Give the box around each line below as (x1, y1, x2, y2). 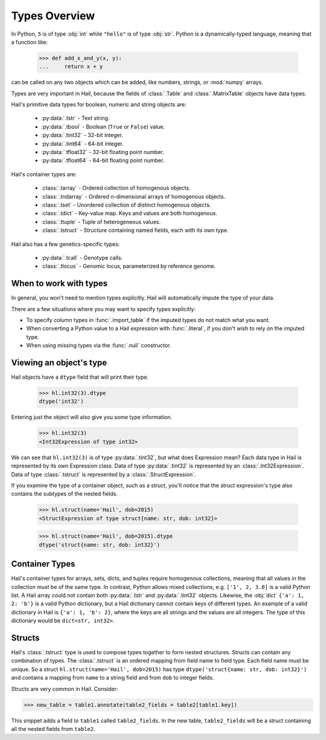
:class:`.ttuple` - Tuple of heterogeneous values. (41, 218, 161, 225)
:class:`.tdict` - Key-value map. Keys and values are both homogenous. (41, 210, 217, 217)
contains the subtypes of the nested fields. (11, 490, 118, 498)
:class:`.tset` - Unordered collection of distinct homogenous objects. (41, 201, 211, 208)
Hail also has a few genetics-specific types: (11, 240, 120, 248)
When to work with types (11, 278, 108, 289)
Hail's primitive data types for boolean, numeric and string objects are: (11, 101, 187, 108)
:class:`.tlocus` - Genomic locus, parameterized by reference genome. (41, 263, 216, 270)
